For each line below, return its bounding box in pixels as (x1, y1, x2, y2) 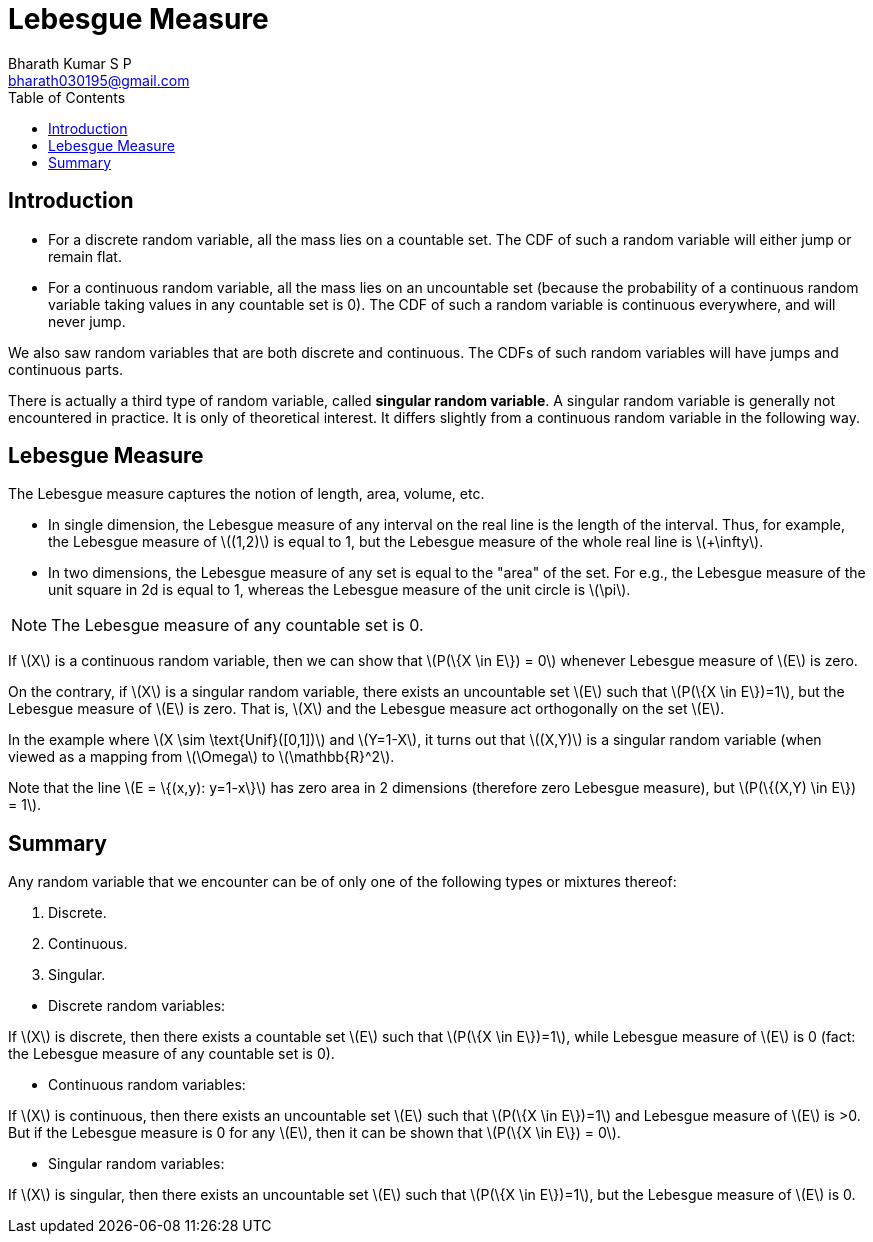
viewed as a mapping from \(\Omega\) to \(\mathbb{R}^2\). (8, 748, 395, 766)
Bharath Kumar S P (8, 54, 132, 72)
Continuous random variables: (48, 1076, 246, 1094)
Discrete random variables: (48, 997, 226, 1015)
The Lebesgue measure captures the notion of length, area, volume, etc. (8, 485, 485, 503)
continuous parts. (8, 360, 124, 378)
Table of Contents (8, 88, 126, 106)
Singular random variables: (48, 1155, 225, 1173)
